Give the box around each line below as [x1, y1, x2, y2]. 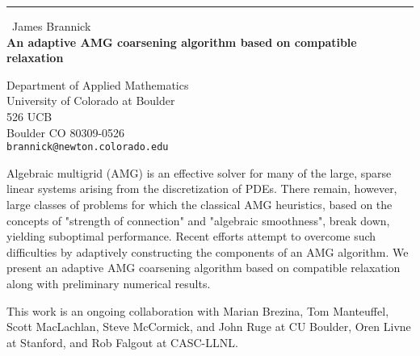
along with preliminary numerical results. [6, 274, 211, 291]
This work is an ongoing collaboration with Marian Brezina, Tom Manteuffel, [6, 302, 389, 319]
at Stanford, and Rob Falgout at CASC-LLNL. [6, 333, 238, 350]
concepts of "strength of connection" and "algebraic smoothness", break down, [6, 212, 390, 228]
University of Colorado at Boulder [6, 92, 175, 109]
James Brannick [12, 18, 91, 34]
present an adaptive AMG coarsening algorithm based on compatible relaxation [6, 259, 401, 276]
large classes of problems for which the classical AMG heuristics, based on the [6, 196, 393, 212]
